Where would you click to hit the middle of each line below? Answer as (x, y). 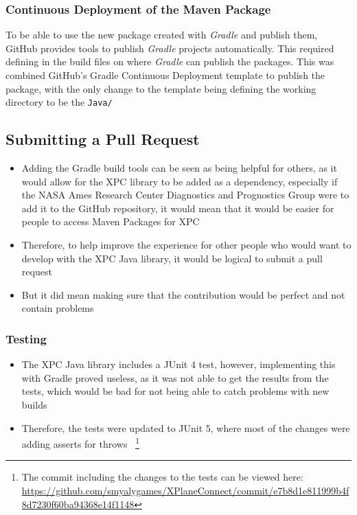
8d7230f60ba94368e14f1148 (78, 504)
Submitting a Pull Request (103, 139)
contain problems (58, 308)
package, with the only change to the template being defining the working (161, 88)
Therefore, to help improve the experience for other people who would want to (186, 245)
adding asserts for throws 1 (80, 443)
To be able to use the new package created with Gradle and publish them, (162, 35)
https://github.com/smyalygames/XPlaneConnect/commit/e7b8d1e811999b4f (185, 491)
